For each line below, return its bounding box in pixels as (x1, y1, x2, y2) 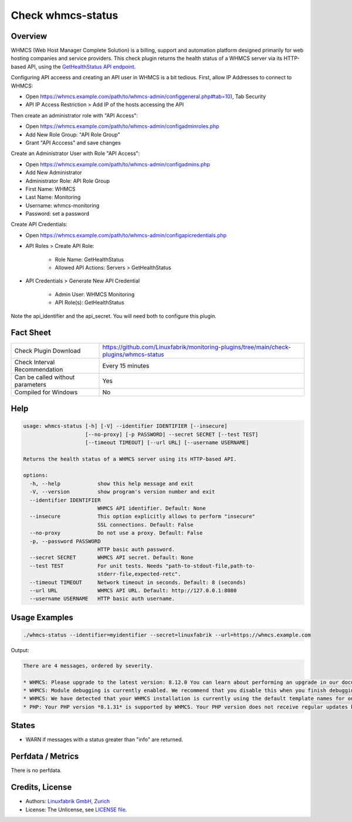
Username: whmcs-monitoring (25, 202, 100, 209)
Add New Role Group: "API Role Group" (25, 131, 120, 138)
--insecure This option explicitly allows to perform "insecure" (29, 513, 255, 520)
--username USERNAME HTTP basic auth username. (29, 595, 175, 602)
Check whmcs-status (11, 9, 119, 22)
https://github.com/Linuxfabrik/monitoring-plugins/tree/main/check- (102, 343, 292, 351)
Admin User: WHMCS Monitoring (55, 291, 135, 298)
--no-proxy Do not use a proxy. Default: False (29, 529, 203, 536)
